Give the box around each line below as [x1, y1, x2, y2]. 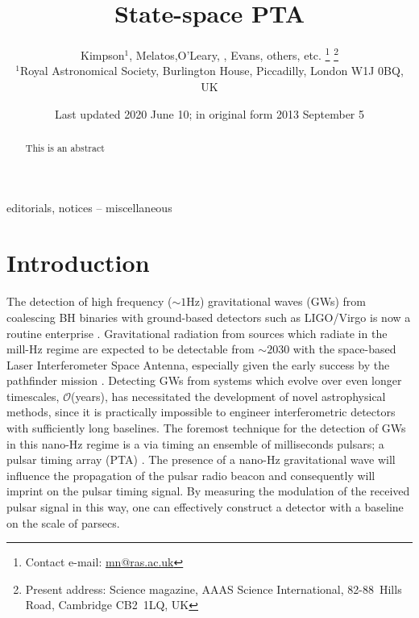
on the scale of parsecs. [6, 514, 120, 531]
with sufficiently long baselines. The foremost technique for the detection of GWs [6, 420, 406, 436]
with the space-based [292, 340, 396, 357]
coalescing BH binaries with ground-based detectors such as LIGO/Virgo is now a [6, 308, 411, 325]
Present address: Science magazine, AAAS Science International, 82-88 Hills [25, 580, 402, 597]
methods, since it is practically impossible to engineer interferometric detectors [6, 403, 396, 420]
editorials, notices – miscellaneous [6, 198, 172, 215]
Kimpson [81, 46, 125, 63]
